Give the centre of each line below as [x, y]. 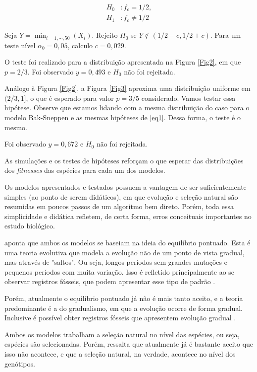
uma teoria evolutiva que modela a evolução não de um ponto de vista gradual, [125, 252]
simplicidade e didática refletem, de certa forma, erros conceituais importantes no [128, 216]
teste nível [20, 45]
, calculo [80, 45]
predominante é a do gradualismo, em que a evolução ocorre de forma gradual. [124, 308]
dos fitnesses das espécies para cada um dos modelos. [85, 170]
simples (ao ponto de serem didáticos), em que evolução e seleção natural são [121, 196]
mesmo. [16, 127]
